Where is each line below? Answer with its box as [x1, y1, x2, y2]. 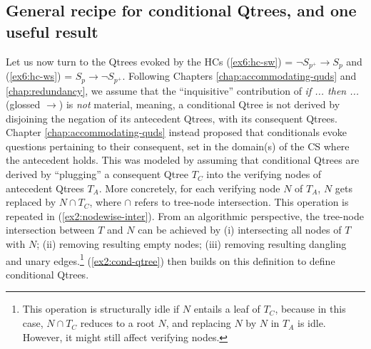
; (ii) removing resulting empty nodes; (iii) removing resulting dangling [36, 236, 347, 251]
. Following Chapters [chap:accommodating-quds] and [122, 68, 357, 83]
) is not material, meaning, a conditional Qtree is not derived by [59, 97, 340, 112]
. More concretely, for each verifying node [98, 180, 280, 195]
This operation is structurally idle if [22, 301, 180, 316]
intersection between [6, 222, 95, 237]
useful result [6, 20, 98, 42]
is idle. [297, 316, 326, 330]
